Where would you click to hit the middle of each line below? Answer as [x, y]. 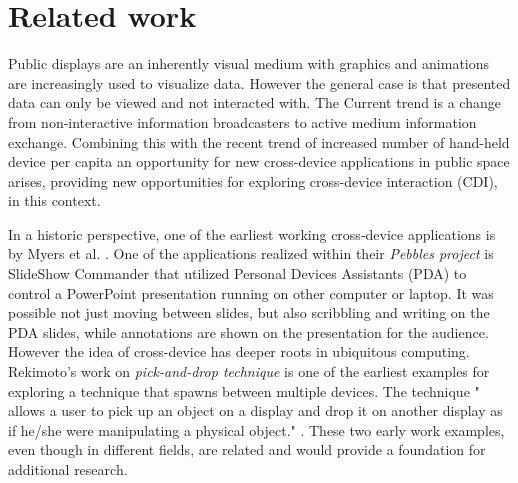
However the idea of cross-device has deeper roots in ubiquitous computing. [239, 351]
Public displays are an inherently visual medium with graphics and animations [249, 63]
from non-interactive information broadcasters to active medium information [242, 121]
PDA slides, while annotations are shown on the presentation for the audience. [248, 331]
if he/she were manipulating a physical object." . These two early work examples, [256, 429]
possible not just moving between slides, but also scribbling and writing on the [249, 312]
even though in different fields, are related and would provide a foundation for [247, 449]
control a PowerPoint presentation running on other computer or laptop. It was [251, 292]
